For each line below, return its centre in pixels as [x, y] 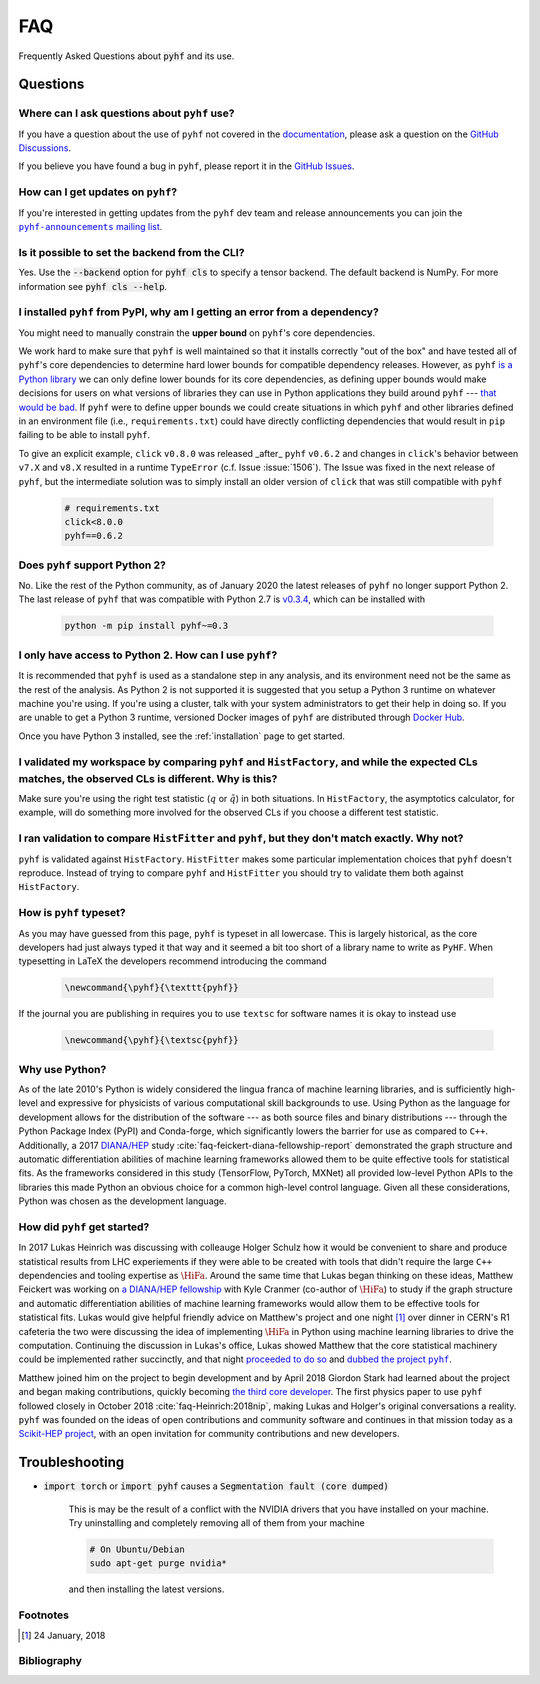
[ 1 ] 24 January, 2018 [63, 1635]
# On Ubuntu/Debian [137, 1549]
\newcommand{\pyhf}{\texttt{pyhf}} [151, 988]
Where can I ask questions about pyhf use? [126, 113]
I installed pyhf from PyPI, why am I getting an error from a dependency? [198, 312]
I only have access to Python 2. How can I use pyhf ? [148, 655]
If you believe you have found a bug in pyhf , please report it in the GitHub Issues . [186, 166]
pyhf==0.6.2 [94, 536]
